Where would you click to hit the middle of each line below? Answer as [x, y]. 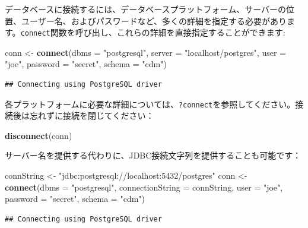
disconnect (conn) [39, 135]
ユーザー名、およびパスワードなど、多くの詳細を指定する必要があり [154, 20]
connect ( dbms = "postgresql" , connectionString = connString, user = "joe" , [144, 187]
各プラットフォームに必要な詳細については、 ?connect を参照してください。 [150, 104]
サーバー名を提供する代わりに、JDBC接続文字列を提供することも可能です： [153, 155]
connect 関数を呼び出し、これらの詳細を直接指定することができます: [153, 32]
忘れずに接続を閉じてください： [92, 115]
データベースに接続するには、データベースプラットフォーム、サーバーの [146, 9]
